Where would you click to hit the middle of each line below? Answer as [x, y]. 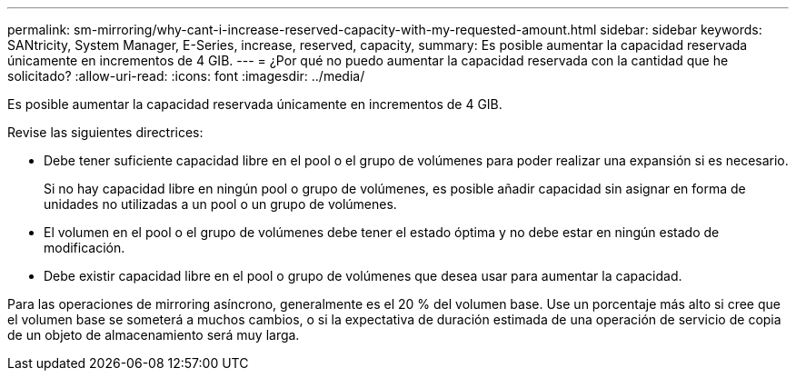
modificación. [85, 248]
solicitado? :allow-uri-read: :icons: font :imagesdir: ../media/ [186, 76]
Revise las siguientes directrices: [105, 132]
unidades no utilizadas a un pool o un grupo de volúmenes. [220, 204]
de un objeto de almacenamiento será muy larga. [154, 335]
